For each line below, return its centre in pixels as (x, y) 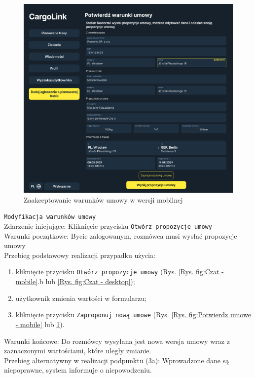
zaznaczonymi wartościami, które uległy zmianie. (78, 351)
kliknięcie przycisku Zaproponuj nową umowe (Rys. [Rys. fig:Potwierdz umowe (133, 315)
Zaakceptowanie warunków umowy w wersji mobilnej (103, 199)
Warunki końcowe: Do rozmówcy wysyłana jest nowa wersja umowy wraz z (117, 341)
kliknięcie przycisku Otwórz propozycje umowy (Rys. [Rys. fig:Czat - (120, 272)
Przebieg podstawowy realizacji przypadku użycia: (80, 255)
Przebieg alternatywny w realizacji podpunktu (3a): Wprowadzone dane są (117, 360)
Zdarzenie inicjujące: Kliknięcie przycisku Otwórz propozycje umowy (108, 226)
